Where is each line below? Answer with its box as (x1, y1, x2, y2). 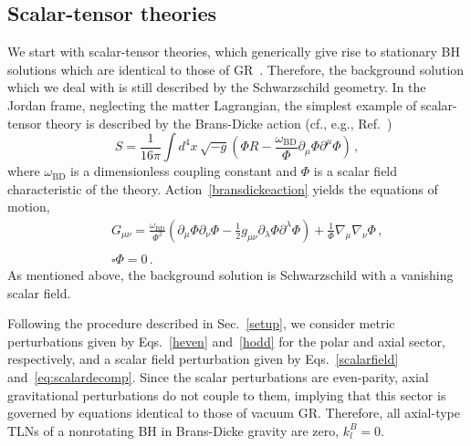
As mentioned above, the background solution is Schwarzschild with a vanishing (7, 265, 454, 285)
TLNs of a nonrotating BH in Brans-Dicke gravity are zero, (7, 420, 340, 440)
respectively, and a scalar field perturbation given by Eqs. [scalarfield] (7, 349, 399, 368)
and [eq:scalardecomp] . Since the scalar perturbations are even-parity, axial (7, 368, 429, 387)
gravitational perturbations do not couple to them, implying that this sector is (7, 385, 446, 404)
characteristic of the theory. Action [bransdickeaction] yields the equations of (7, 179, 438, 198)
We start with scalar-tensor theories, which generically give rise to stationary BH (7, 42, 460, 61)
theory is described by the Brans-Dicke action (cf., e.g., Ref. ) (46, 113, 392, 132)
